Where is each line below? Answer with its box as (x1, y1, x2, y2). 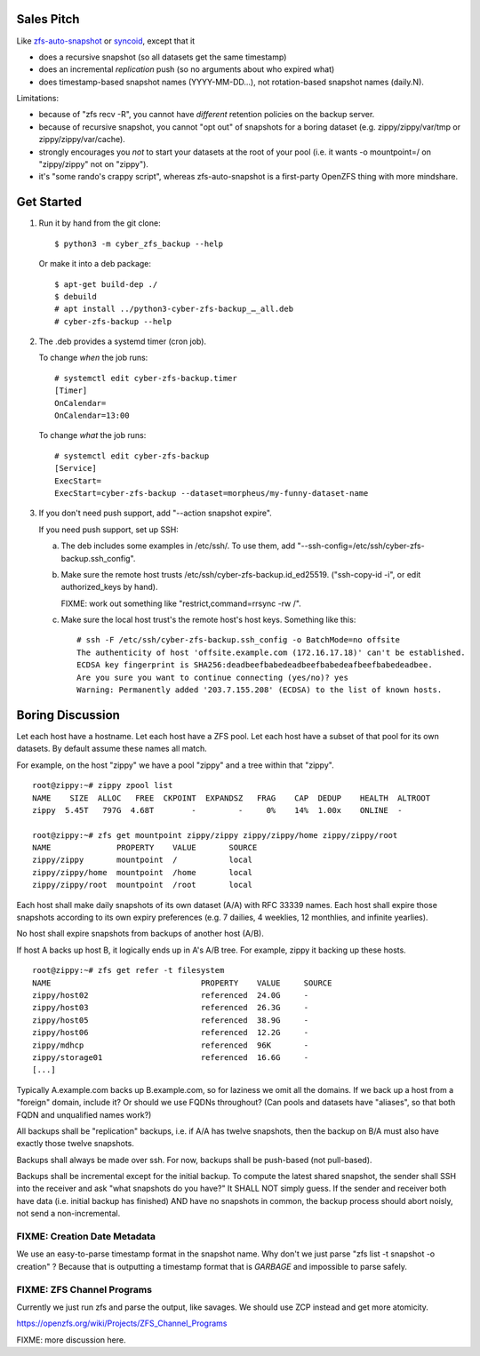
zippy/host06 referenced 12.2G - (32, 1027, 309, 1038)
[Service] (54, 463, 97, 474)
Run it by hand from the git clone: (38, 218, 161, 228)
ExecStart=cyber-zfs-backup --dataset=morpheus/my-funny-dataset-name (54, 488, 369, 498)
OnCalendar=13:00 (54, 411, 130, 421)
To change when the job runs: (38, 352, 148, 363)
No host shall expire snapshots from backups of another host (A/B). (16, 929, 264, 939)
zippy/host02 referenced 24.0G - (32, 990, 309, 1000)
